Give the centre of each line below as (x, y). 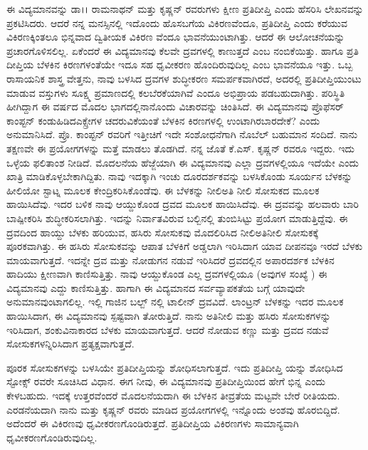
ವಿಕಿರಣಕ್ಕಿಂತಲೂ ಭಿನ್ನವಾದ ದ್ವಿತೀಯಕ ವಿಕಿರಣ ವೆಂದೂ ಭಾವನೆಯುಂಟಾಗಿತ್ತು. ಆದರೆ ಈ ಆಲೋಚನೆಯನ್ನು (176, 37)
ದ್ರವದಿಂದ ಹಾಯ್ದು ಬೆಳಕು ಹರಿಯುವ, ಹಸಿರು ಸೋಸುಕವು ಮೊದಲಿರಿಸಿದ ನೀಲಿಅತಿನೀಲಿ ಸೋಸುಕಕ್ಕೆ (163, 232)
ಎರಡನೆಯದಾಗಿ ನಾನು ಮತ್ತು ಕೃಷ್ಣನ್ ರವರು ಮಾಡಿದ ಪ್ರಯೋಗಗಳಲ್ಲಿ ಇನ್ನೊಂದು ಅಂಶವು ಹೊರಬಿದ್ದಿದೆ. (173, 409)
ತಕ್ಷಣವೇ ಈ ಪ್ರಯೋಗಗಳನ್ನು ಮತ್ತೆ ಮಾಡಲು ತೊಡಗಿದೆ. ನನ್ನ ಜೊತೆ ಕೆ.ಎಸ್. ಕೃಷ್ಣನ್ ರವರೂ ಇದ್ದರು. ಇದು (181, 148)
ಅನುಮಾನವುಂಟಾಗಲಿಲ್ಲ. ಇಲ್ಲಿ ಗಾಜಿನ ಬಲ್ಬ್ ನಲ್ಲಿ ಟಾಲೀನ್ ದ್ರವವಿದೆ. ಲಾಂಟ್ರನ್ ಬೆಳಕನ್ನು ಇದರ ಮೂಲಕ (175, 302)
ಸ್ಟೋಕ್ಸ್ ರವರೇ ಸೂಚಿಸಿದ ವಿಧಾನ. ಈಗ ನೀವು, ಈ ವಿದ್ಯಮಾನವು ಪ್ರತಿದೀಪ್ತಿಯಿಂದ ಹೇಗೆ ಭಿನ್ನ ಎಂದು (166, 381)
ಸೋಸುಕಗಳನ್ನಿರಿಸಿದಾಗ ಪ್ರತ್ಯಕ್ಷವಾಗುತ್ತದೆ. (70, 344)
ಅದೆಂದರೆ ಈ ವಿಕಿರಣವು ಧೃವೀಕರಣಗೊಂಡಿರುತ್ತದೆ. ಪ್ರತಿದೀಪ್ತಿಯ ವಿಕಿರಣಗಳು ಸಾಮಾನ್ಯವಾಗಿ (153, 423)
